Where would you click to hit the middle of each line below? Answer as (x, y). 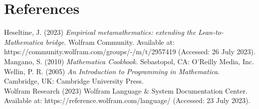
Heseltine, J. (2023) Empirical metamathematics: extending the (100, 32)
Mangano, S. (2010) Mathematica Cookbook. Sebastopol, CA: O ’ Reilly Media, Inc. (129, 61)
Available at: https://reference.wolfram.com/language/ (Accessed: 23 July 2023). (127, 100)
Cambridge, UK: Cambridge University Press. (74, 81)
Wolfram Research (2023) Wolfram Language (73, 90)
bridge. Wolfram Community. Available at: (110, 42)
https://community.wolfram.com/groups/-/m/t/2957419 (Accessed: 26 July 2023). (130, 52)
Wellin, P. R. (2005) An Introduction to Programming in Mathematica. (112, 71)
